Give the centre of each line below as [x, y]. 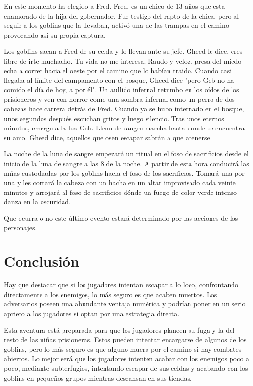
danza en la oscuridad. [38, 202]
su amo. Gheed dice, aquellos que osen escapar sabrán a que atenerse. [108, 137]
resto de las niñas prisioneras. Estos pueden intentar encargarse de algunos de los [125, 339]
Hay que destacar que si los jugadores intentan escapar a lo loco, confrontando [121, 285]
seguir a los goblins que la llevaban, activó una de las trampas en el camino [116, 25]
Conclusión [42, 261]
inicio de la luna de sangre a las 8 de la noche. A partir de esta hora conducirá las [126, 163]
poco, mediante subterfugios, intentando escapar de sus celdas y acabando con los [126, 368]
